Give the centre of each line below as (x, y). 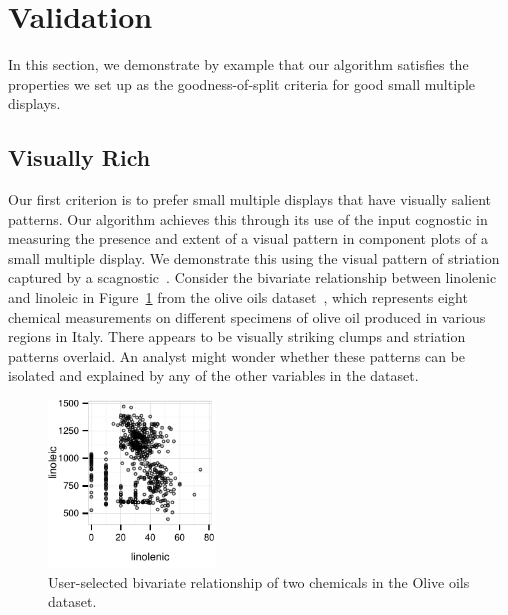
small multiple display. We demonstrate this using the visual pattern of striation (254, 257)
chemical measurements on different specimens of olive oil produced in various (247, 316)
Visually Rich (79, 157)
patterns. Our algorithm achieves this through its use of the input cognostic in (248, 218)
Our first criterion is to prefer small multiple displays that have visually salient (250, 199)
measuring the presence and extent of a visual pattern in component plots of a (248, 238)
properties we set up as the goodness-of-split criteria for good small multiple (241, 83)
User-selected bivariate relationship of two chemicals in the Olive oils (259, 581)
